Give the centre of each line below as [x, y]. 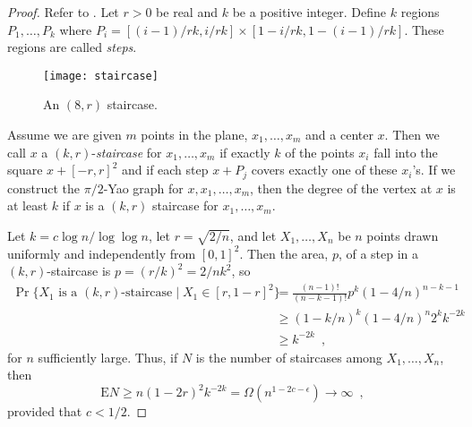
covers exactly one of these [324, 170]
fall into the [406, 152]
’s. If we [434, 170]
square [25, 170]
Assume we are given [64, 135]
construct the [44, 188]
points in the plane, [194, 135]
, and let [253, 235]
